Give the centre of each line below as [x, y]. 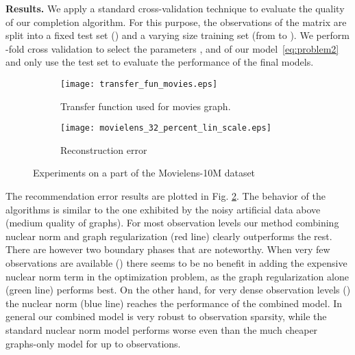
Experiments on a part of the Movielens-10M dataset [144, 173]
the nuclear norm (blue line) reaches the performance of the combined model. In [174, 303]
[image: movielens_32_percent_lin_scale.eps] [166, 128]
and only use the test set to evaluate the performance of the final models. [160, 62]
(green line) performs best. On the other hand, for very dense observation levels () [178, 290]
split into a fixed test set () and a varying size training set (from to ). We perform [177, 35]
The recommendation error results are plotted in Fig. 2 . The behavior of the [166, 196]
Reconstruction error [104, 149]
